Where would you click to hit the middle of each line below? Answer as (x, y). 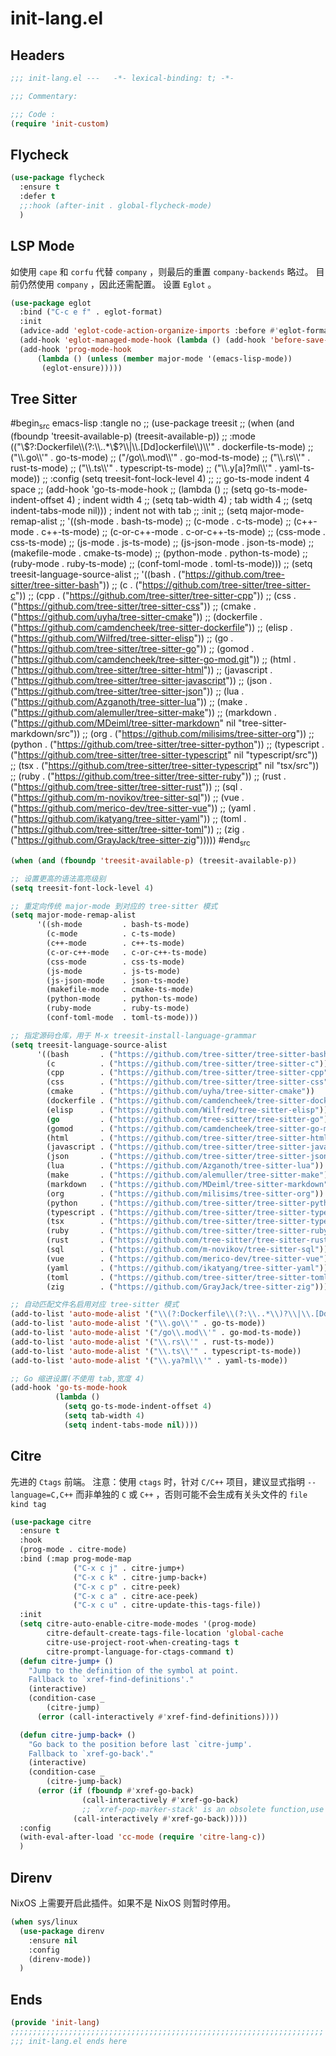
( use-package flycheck (57, 178)
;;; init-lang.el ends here (69, 2041)
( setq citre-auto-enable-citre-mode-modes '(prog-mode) (138, 1624)
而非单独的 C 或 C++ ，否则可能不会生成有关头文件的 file (191, 1494)
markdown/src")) (45, 734)
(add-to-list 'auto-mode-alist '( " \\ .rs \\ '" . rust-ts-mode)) (142, 1342)
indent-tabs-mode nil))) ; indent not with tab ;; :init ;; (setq (129, 511)
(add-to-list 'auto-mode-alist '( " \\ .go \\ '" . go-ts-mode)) (138, 1323)
